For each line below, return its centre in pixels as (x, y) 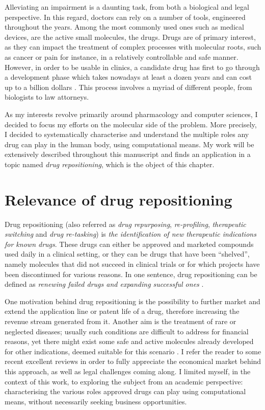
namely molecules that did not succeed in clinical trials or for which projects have (132, 264)
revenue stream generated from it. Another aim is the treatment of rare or (121, 321)
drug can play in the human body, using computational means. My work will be (129, 144)
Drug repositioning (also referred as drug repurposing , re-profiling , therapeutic (125, 224)
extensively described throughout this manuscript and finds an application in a (128, 154)
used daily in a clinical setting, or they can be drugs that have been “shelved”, (127, 254)
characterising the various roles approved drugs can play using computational (125, 391)
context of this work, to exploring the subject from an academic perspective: (124, 381)
